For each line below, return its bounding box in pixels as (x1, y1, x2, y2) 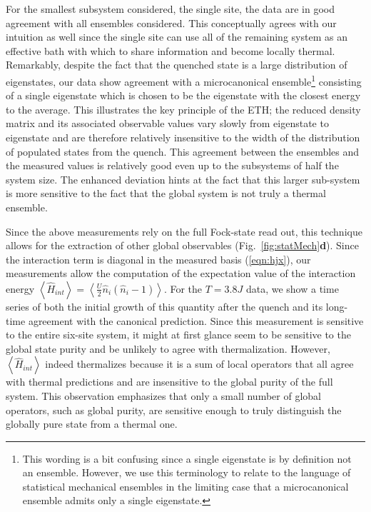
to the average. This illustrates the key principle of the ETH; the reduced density (6, 101, 361, 116)
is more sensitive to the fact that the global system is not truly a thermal (6, 186, 326, 201)
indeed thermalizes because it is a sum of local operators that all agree (45, 356, 354, 371)
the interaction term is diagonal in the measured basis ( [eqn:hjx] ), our (6, 251, 311, 266)
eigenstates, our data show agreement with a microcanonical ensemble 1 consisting (6, 71, 362, 89)
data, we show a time (245, 281, 339, 296)
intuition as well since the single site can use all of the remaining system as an (6, 29, 347, 44)
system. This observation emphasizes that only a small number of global (6, 388, 321, 403)
